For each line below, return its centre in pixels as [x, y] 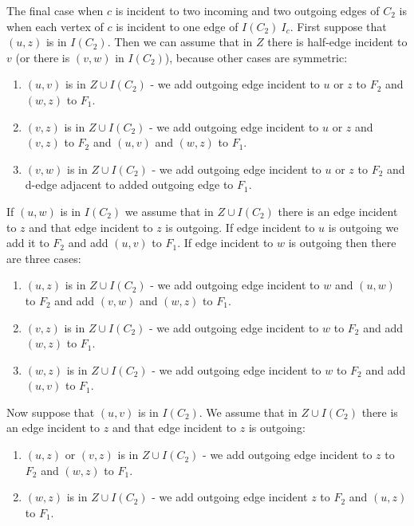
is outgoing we [363, 227]
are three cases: [44, 258]
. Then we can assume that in [180, 42]
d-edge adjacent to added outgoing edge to [129, 184]
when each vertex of [55, 26]
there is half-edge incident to [337, 42]
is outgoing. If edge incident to [240, 227]
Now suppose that [51, 412]
